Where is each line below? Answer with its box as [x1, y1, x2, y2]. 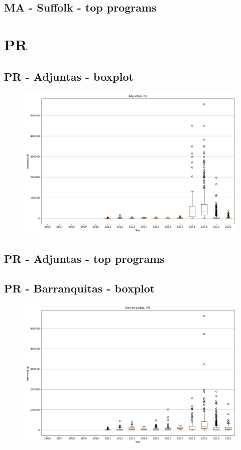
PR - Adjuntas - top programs [4, 250, 165, 266]
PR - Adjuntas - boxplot [4, 68, 134, 84]
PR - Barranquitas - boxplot [4, 280, 155, 295]
